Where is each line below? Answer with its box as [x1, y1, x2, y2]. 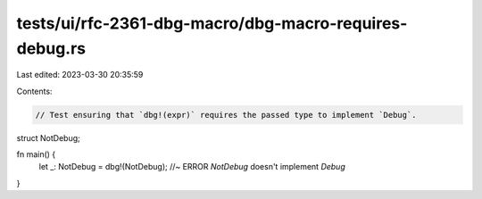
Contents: [16, 86, 53, 96]
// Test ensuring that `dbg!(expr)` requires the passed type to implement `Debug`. [35, 110, 417, 120]
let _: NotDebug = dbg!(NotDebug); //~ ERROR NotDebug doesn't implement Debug [38, 162, 345, 172]
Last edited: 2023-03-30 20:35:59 [16, 70, 144, 80]
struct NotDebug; [16, 132, 80, 143]
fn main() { [16, 149, 56, 160]
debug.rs [16, 38, 87, 58]
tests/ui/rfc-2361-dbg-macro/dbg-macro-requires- [16, 13, 408, 33]
